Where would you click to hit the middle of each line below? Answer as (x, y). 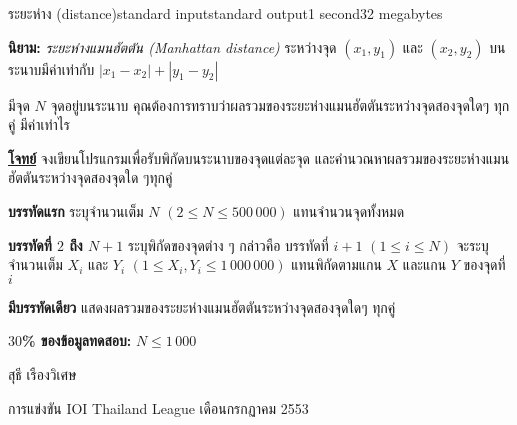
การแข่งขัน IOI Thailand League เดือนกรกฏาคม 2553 (158, 407)
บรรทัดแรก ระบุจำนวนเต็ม (76, 210)
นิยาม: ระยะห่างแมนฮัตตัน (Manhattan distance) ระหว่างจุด (172, 46)
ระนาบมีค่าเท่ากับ (51, 68)
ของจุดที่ (484, 264)
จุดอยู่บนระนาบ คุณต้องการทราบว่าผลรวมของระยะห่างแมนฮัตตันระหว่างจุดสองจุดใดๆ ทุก (280, 104)
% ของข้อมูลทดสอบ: (77, 340)
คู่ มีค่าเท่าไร (39, 124)
